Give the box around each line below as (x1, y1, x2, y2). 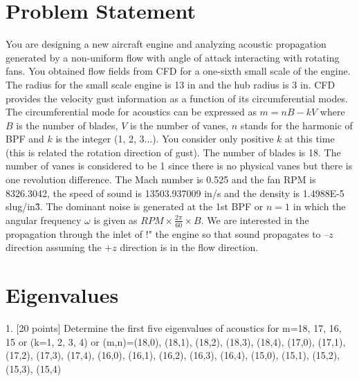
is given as (93, 212, 138, 227)
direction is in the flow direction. (120, 240, 259, 254)
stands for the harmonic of (240, 118, 353, 132)
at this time (285, 131, 335, 146)
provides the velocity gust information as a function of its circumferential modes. (6, 91, 348, 105)
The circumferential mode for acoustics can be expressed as (6, 104, 257, 119)
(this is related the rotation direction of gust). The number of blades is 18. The (6, 145, 341, 159)
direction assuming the (6, 240, 102, 254)
